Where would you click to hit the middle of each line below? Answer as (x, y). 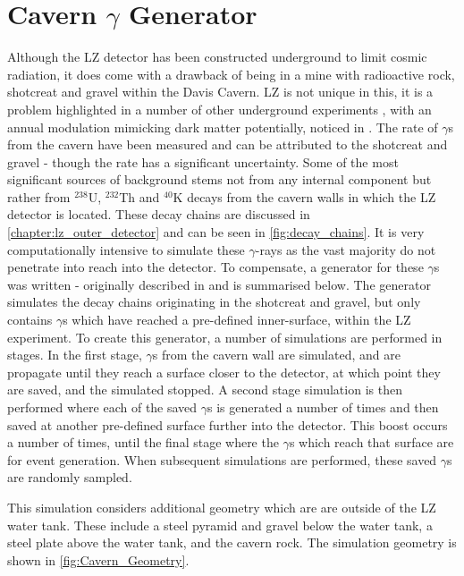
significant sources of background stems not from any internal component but (219, 179)
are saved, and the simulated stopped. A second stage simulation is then (205, 390)
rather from (39, 196)
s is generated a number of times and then (323, 407)
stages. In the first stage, (75, 355)
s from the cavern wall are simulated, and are (276, 355)
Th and (139, 196)
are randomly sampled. (70, 477)
